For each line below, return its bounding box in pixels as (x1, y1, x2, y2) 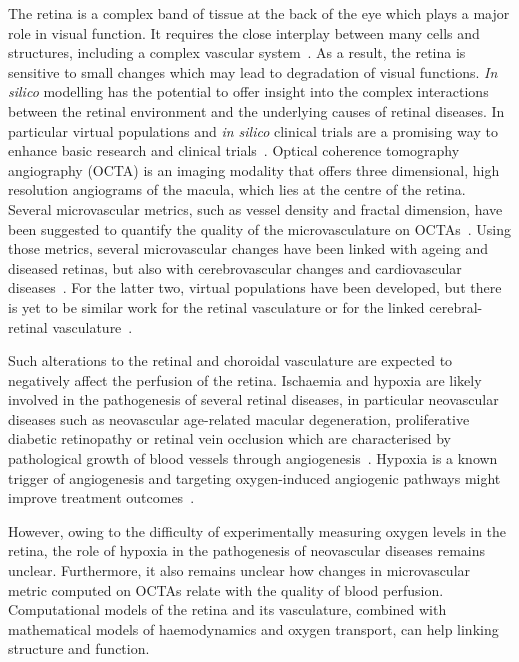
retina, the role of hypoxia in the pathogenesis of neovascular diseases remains (8, 540, 486, 561)
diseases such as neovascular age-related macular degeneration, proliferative (8, 408, 470, 429)
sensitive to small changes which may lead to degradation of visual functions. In (8, 61, 498, 82)
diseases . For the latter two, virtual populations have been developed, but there (8, 277, 502, 298)
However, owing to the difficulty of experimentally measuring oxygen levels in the (8, 520, 507, 541)
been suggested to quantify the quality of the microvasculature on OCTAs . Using (8, 218, 511, 239)
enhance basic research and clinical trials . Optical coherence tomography (8, 140, 460, 161)
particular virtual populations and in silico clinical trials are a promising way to (8, 120, 498, 141)
